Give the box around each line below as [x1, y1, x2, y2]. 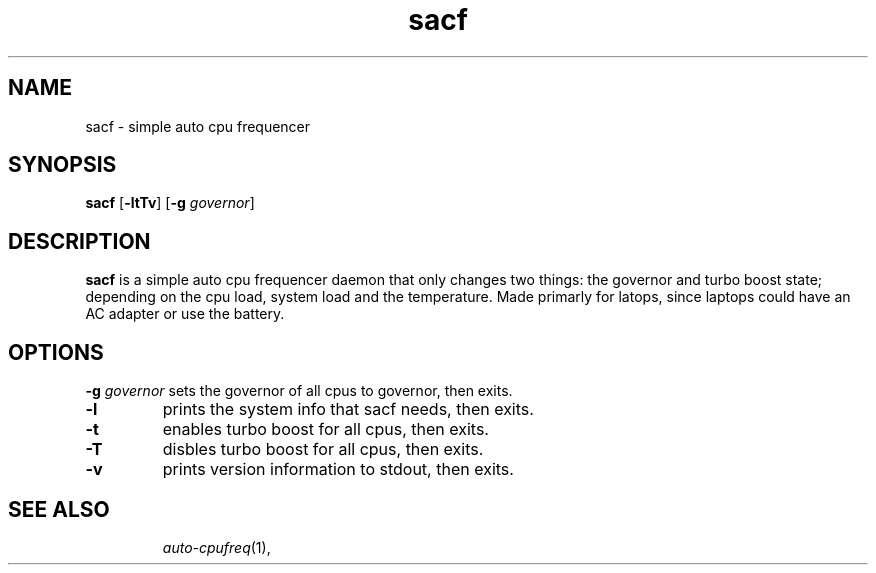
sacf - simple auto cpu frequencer [85, 117, 311, 135]
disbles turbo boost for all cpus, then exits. [162, 439, 484, 460]
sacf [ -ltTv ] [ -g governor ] [85, 194, 255, 212]
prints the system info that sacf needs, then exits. [162, 399, 534, 420]
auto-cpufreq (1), [162, 538, 271, 556]
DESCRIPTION [8, 228, 151, 254]
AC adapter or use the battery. [85, 305, 285, 323]
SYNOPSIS [8, 152, 117, 178]
